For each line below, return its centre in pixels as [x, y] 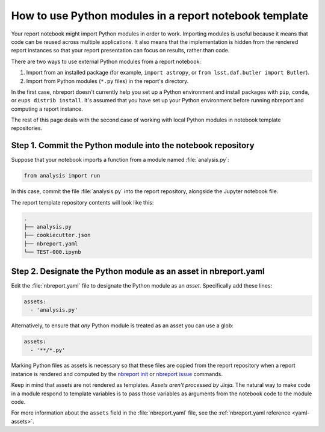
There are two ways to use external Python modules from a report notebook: [106, 61]
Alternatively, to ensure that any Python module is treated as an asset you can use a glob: [122, 326]
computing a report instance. [47, 109]
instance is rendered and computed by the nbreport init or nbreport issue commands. [117, 374]
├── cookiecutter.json [57, 235]
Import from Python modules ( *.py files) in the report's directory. [107, 81]
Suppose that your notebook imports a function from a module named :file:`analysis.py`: [120, 160]
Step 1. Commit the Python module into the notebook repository [133, 145]
